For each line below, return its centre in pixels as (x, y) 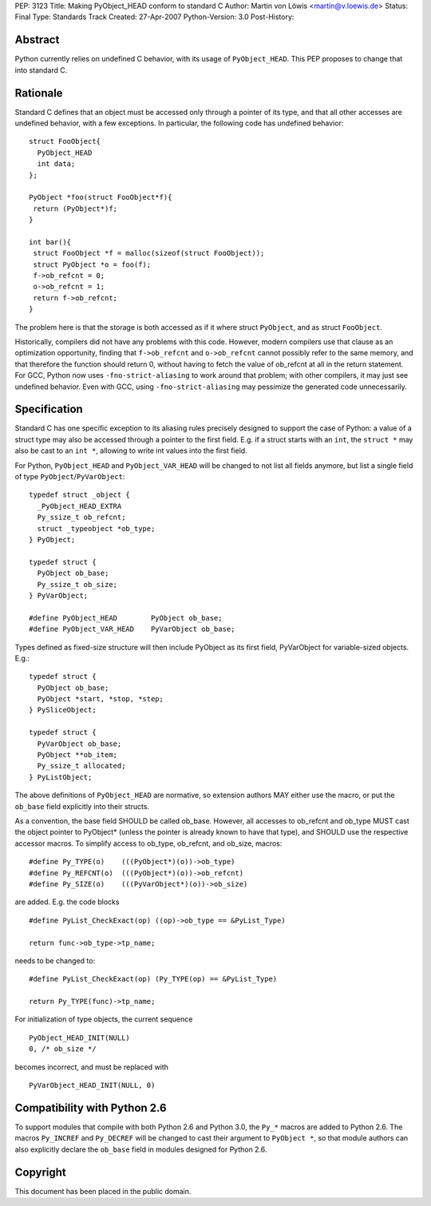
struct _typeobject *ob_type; (96, 528)
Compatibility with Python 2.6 (91, 1107)
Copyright (41, 1172)
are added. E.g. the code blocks (67, 902)
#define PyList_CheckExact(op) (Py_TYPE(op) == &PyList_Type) (153, 979)
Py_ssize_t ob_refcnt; (81, 518)
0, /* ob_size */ (63, 1049)
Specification (49, 409)
